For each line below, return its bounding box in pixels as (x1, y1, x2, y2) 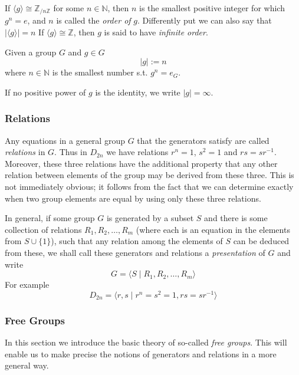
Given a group (5, 45, 57, 58)
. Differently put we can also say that (137, 14, 272, 27)
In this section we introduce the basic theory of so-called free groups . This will (5, 336, 287, 348)
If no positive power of (5, 85, 86, 98)
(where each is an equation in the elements (136, 223, 290, 235)
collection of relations (5, 223, 82, 235)
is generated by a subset (106, 212, 194, 224)
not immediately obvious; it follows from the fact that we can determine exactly (5, 180, 294, 193)
